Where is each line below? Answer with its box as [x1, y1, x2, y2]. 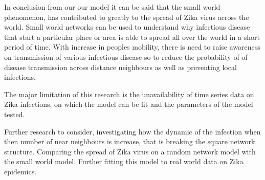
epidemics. [4, 166, 37, 176]
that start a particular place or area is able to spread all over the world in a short [4, 31, 260, 42]
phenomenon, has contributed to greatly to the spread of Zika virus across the [4, 11, 249, 22]
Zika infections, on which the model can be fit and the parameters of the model [4, 99, 253, 109]
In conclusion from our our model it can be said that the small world [4, 2, 220, 12]
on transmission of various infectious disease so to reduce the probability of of [4, 51, 248, 62]
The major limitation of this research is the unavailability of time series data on [4, 88, 254, 99]
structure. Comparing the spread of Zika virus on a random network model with [4, 146, 256, 156]
